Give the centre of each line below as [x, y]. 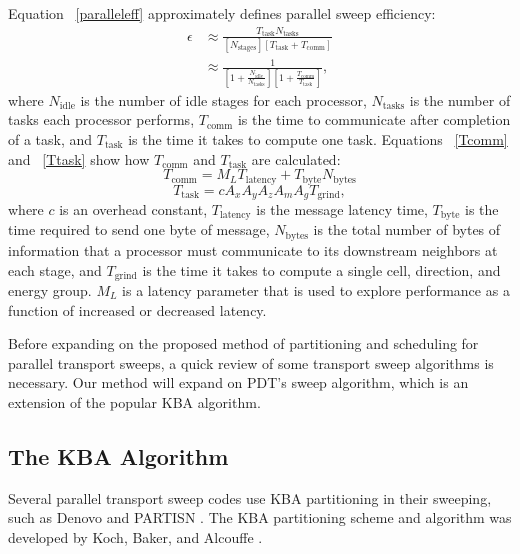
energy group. [50, 289]
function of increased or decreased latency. [137, 309]
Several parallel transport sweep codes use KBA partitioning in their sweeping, [250, 497]
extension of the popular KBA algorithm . [134, 401]
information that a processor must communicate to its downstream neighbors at [253, 249]
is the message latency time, [342, 209]
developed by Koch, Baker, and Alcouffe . [135, 536]
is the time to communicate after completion [374, 119]
